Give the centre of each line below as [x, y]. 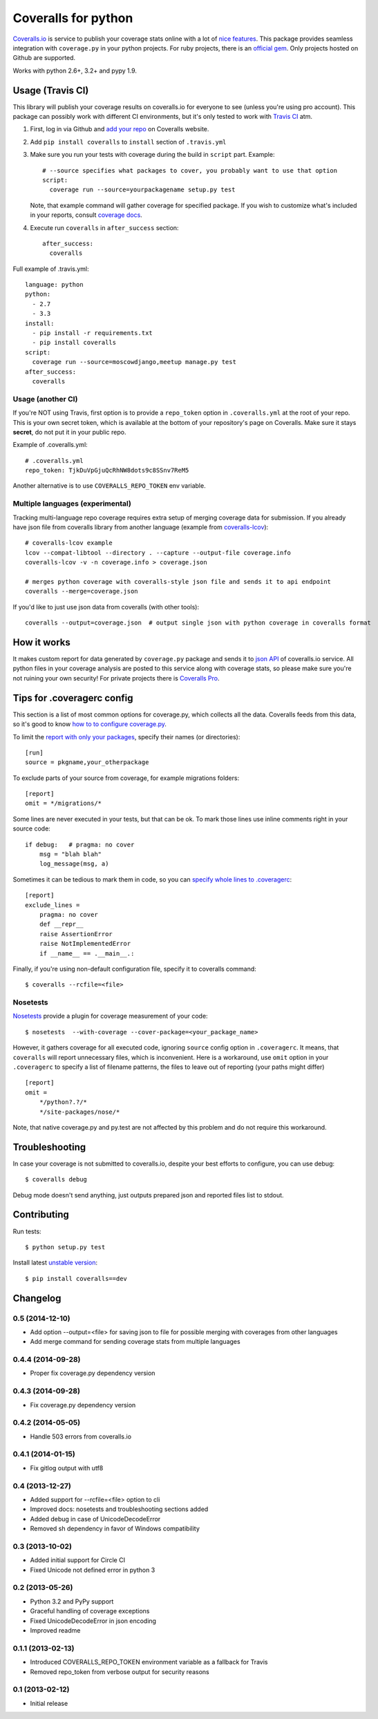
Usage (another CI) [45, 399]
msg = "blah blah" [70, 854]
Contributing [41, 1215]
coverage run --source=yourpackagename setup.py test [142, 190]
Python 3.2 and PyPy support [72, 1601]
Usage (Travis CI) [51, 90]
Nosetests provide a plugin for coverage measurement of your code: [110, 1016]
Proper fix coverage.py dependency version [93, 1373]
